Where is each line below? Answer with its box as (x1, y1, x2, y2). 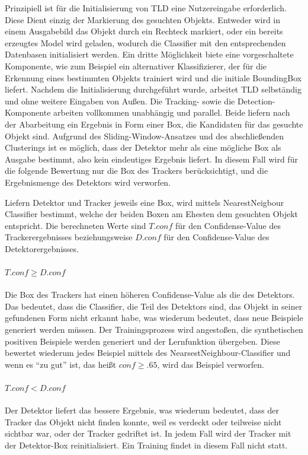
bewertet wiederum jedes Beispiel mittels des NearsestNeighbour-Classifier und (5, 346, 291, 359)
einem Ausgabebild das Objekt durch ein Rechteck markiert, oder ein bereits (5, 25, 283, 37)
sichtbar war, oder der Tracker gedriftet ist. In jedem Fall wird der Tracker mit (5, 427, 291, 440)
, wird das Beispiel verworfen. (157, 358, 264, 370)
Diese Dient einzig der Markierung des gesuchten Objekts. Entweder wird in (5, 13, 281, 26)
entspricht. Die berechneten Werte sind (5, 219, 146, 231)
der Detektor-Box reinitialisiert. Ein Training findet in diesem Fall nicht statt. (5, 439, 288, 451)
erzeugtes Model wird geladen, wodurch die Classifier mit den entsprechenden (5, 36, 286, 49)
